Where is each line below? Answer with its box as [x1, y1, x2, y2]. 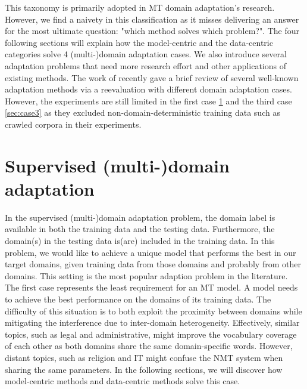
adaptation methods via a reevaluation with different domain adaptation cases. [5, 83, 292, 95]
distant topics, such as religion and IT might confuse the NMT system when [5, 351, 283, 363]
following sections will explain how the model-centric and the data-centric [5, 36, 273, 48]
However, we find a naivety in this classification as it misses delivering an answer [5, 13, 299, 25]
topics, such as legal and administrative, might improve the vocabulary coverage [5, 328, 297, 340]
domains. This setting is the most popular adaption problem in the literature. [5, 269, 288, 282]
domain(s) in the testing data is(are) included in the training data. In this [5, 234, 275, 247]
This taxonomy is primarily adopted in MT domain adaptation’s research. [5, 1, 275, 13]
